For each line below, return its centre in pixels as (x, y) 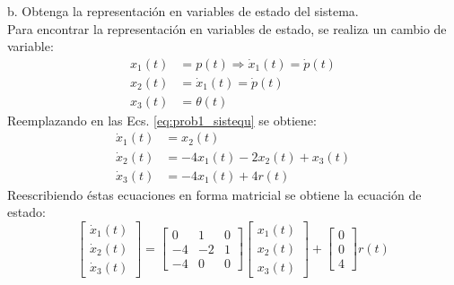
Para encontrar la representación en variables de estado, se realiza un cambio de (227, 28)
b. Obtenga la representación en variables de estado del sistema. (183, 11)
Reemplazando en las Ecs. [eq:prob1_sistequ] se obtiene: (162, 120)
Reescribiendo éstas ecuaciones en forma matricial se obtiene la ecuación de (214, 194)
